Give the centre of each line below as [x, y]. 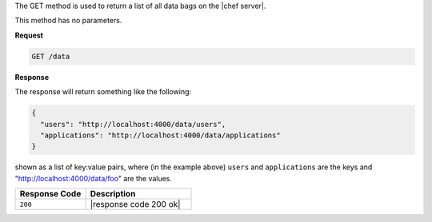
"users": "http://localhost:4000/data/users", [133, 124]
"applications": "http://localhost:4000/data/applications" [160, 135]
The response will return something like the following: [103, 92]
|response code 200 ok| [135, 204]
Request [29, 35]
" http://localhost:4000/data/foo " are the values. [93, 178]
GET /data [51, 56]
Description [113, 194]
